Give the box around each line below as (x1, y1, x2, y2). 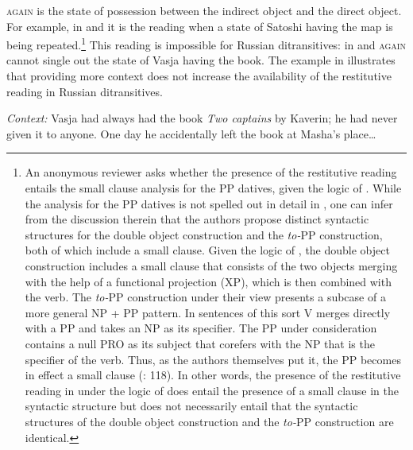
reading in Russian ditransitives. (6, 83, 163, 99)
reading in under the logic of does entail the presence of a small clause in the (25, 382, 399, 398)
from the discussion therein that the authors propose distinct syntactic (25, 211, 369, 227)
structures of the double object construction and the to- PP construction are (25, 413, 394, 429)
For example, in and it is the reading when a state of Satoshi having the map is (6, 17, 393, 34)
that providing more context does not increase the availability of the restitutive (6, 68, 392, 84)
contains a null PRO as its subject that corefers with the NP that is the (25, 335, 375, 351)
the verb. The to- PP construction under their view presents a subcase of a (25, 289, 386, 305)
